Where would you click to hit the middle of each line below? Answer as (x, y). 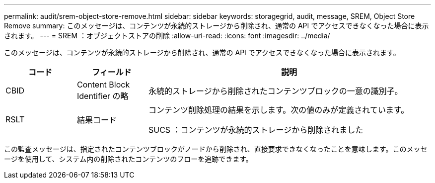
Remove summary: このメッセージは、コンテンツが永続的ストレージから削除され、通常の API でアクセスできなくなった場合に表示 (217, 26)
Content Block (103, 85)
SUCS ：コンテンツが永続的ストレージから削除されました (256, 130)
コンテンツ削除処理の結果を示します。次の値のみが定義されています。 (279, 110)
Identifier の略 (103, 96)
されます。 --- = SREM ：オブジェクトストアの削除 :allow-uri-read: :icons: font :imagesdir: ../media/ (167, 36)
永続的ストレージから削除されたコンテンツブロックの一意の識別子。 (275, 91)
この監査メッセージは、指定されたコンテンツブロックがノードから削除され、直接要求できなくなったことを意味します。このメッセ (216, 149)
